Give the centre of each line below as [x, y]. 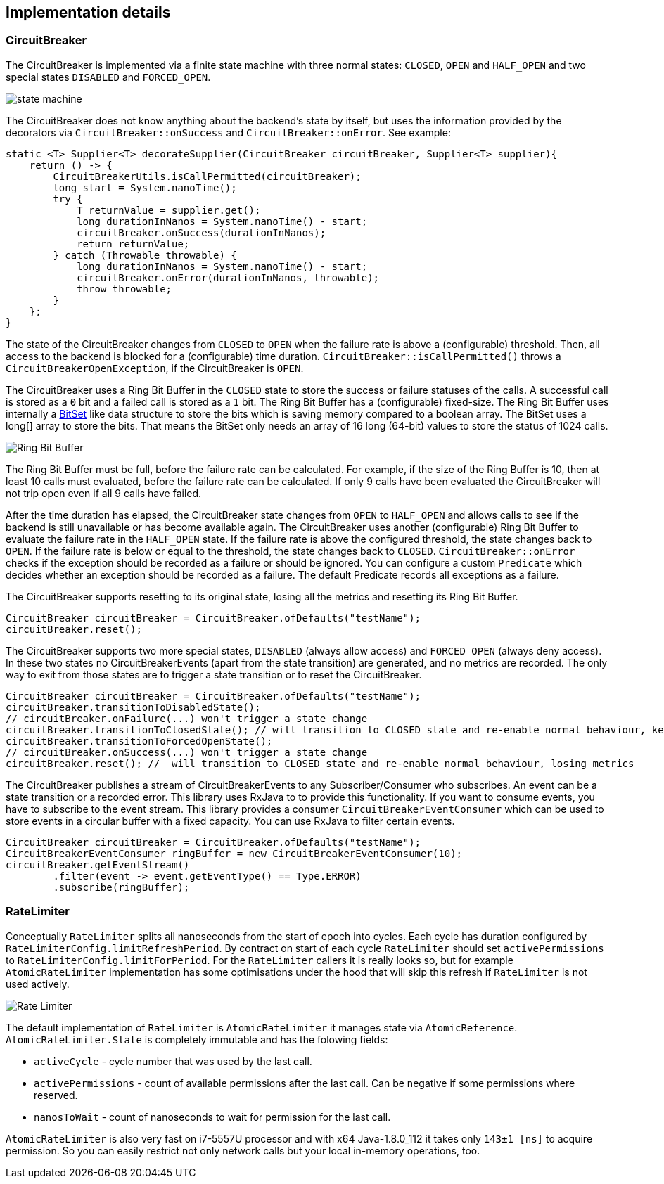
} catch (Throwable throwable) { [145, 255]
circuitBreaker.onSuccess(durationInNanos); [202, 232]
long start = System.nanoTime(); [145, 187]
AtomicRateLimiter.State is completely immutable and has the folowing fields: [197, 1039]
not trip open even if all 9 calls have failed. [104, 493]
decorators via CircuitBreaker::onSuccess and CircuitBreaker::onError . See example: [228, 132]
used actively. [38, 984]
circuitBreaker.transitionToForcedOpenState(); [139, 741]
